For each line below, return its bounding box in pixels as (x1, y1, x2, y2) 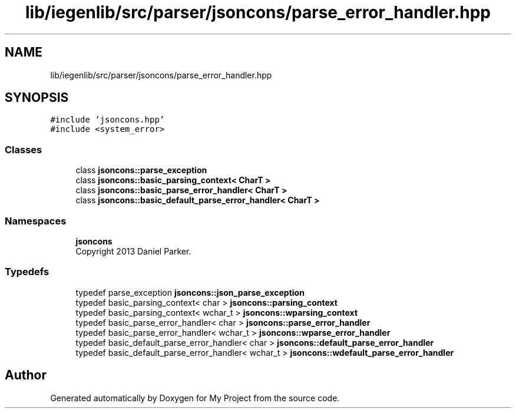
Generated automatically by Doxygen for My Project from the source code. (50, 392, 340, 403)
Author (5, 368, 47, 383)
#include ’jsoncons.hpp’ (50, 115, 165, 125)
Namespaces (5, 214, 67, 227)
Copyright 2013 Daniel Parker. (75, 246, 191, 256)
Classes (5, 143, 42, 156)
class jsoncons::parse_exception (75, 165, 207, 176)
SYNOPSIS (5, 90, 69, 105)
